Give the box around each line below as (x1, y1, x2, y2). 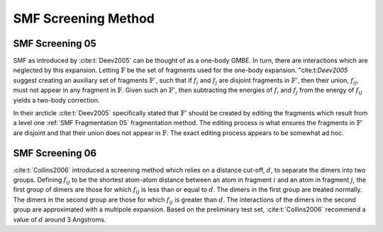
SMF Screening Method (13, 11, 155, 26)
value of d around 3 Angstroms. (13, 215, 106, 224)
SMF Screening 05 (13, 37, 97, 50)
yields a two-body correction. (13, 95, 100, 104)
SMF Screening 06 (13, 147, 97, 159)
